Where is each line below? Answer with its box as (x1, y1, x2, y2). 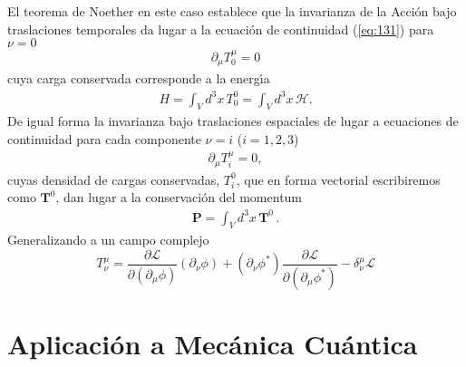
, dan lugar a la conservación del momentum (55, 188, 303, 207)
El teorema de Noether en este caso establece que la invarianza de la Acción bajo (7, 2, 457, 20)
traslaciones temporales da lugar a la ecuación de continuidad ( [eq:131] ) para (7, 19, 434, 38)
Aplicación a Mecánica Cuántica (7, 325, 418, 362)
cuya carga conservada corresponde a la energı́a (7, 69, 270, 88)
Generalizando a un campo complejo (7, 230, 209, 249)
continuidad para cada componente (7, 130, 201, 148)
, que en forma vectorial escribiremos (236, 169, 441, 188)
